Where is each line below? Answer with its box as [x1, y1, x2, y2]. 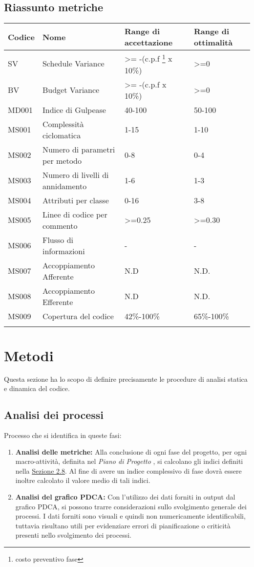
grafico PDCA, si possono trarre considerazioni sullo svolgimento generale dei [15, 501, 247, 511]
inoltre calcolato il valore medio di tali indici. [15, 475, 150, 485]
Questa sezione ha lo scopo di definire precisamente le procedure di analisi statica [4, 373, 248, 384]
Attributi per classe [42, 194, 109, 206]
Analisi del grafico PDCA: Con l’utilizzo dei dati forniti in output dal [15, 492, 235, 502]
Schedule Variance [42, 58, 105, 69]
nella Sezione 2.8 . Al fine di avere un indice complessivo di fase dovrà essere [15, 465, 242, 476]
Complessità [42, 118, 84, 130]
